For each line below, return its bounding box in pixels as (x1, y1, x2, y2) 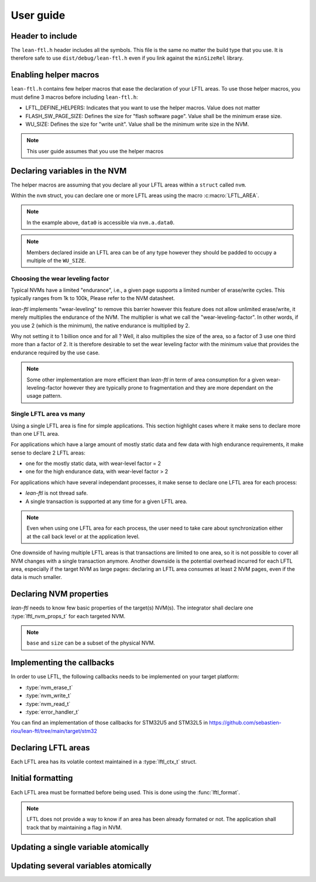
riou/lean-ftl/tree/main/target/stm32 (11, 727, 98, 734)
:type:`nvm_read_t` (25, 700, 71, 707)
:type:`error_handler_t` (25, 708, 80, 715)
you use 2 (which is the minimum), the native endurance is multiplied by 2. (11, 322, 190, 329)
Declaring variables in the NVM (11, 166, 127, 175)
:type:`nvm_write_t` (25, 692, 71, 699)
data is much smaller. (11, 574, 63, 581)
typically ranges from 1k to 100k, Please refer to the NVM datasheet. (11, 295, 176, 302)
